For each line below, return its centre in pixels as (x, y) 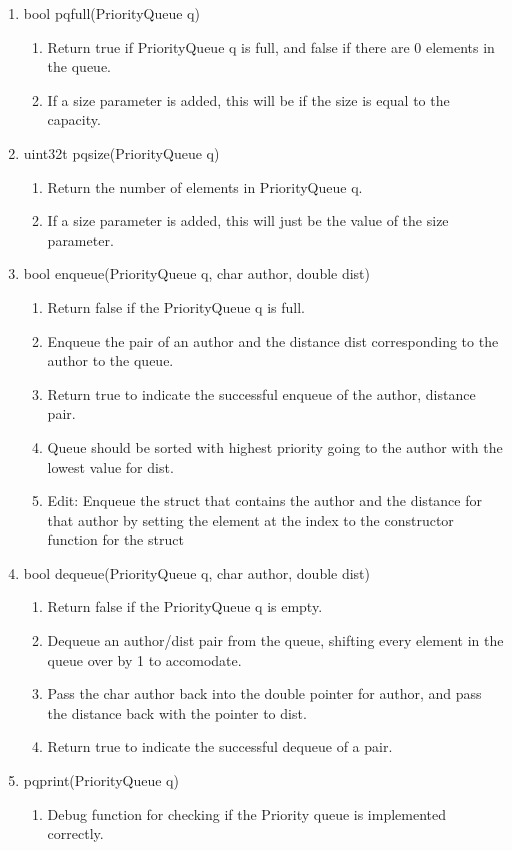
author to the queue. (110, 360)
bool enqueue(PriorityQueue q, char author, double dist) (197, 273)
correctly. (75, 833)
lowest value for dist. (110, 466)
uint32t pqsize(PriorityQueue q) (121, 152)
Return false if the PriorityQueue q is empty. (185, 606)
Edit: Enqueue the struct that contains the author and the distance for (264, 500)
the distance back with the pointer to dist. (177, 712)
